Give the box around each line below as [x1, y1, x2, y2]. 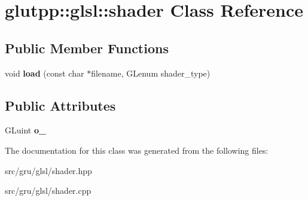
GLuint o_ [5, 124, 47, 136]
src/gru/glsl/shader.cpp [5, 184, 92, 197]
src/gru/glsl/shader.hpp [5, 164, 92, 176]
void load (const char [5, 66, 84, 79]
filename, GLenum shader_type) [91, 66, 211, 79]
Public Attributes [5, 96, 116, 114]
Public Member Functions [5, 38, 169, 57]
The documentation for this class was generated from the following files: [5, 144, 269, 156]
